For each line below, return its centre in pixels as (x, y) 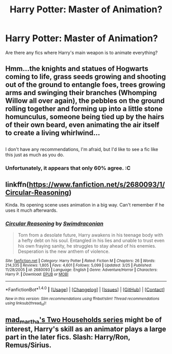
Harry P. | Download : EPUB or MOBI (37, 274)
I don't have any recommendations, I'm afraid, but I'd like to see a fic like (82, 149)
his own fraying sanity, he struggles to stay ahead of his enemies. (87, 246)
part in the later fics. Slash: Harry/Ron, (68, 337)
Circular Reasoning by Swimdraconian (55, 223)
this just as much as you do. (35, 155)
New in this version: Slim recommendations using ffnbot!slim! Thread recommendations (82, 299)
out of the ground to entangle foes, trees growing (85, 85)
